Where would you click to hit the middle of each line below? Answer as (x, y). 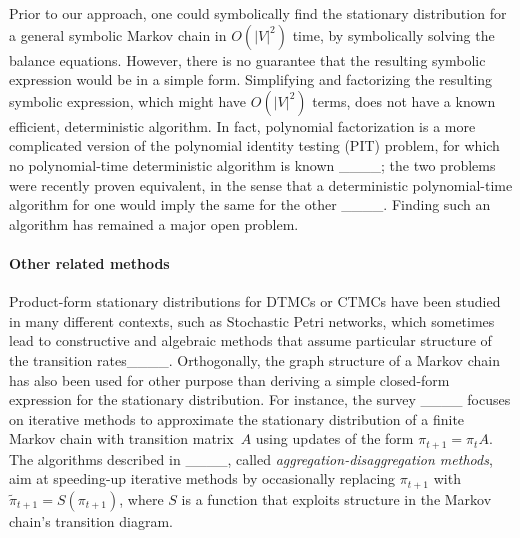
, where (141, 498)
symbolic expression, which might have (128, 100)
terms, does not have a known (404, 100)
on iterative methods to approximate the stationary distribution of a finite (237, 418)
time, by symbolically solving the (393, 34)
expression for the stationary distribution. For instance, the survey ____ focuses (260, 399)
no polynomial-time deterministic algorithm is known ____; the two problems (252, 164)
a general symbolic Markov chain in (118, 34)
